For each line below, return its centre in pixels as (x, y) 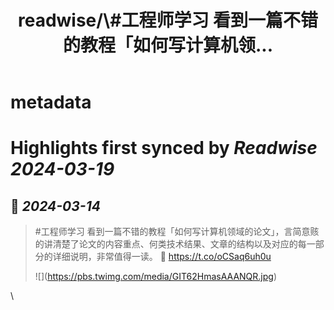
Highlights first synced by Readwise (164, 148)
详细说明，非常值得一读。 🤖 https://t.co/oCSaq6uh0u (162, 257)
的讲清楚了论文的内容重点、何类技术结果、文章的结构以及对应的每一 (175, 244)
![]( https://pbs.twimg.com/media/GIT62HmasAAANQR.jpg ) (156, 277)
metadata (51, 102)
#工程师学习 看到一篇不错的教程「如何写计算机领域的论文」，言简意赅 (177, 232)
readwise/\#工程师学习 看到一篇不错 (168, 20)
